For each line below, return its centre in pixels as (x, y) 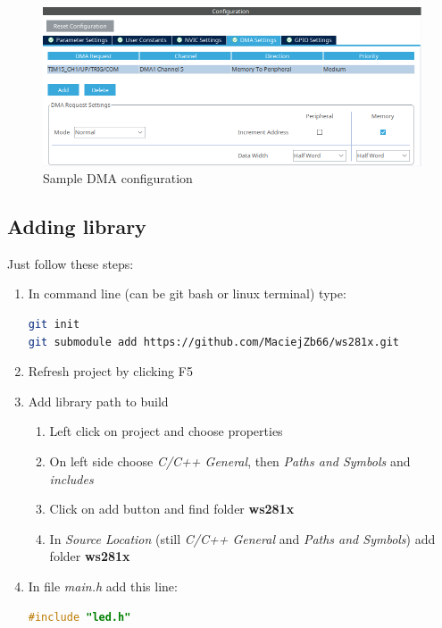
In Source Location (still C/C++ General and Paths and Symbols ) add (242, 538)
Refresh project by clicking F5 (110, 371)
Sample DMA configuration (118, 178)
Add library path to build (98, 401)
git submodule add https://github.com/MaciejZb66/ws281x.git (214, 342)
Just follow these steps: (71, 263)
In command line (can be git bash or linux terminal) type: (187, 293)
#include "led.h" (79, 617)
